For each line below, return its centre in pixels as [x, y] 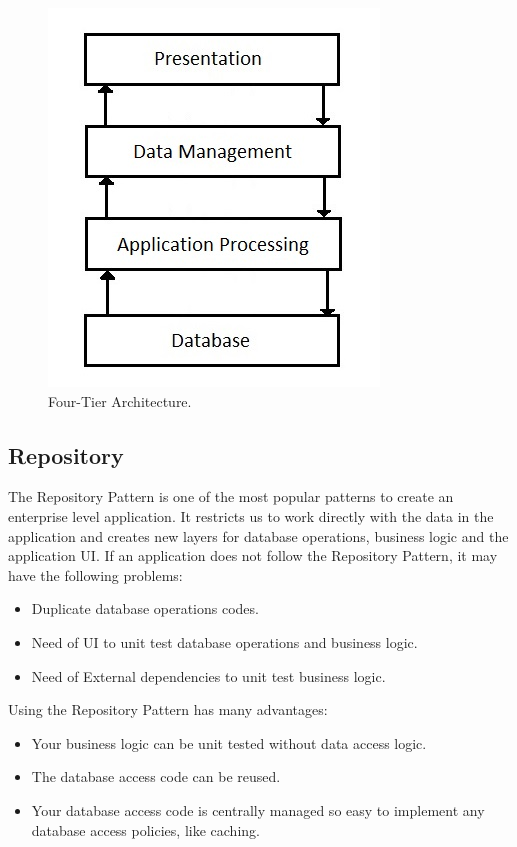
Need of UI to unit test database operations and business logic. [224, 641]
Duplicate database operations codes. [145, 608]
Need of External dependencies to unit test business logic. [208, 675]
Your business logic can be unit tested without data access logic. [229, 742]
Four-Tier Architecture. [120, 400]
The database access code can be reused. [156, 776]
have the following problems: [95, 574]
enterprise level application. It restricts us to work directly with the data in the [251, 515]
